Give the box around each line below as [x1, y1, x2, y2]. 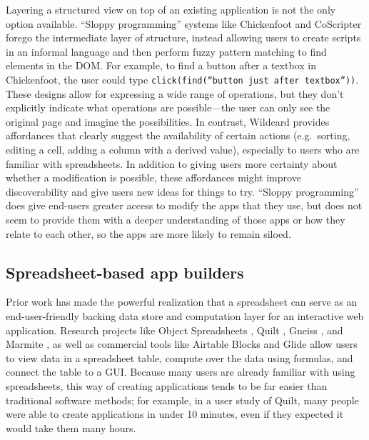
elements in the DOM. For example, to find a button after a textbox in [6, 58, 316, 73]
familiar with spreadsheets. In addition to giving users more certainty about [6, 156, 338, 171]
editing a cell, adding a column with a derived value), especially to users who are [6, 142, 360, 156]
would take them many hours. [6, 420, 136, 435]
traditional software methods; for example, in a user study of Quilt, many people [6, 392, 359, 407]
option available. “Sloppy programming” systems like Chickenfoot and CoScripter [6, 16, 362, 31]
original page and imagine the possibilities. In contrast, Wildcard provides [6, 114, 330, 129]
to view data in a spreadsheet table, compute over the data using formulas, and [6, 350, 353, 365]
